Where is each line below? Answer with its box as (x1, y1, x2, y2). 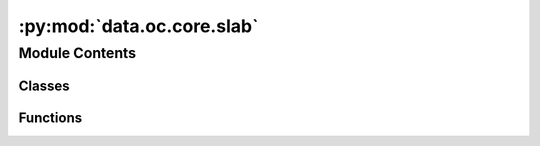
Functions (18, 109, 83, 126)
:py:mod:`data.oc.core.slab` (18, 15, 259, 37)
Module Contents (18, 44, 137, 62)
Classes (18, 77, 70, 94)
